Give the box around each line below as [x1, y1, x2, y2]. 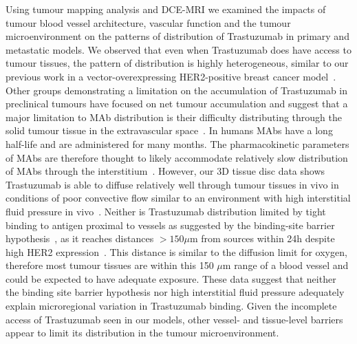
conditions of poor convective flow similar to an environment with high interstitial [6, 191, 351, 205]
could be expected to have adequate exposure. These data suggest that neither [6, 271, 336, 286]
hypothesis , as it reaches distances [6, 231, 154, 246]
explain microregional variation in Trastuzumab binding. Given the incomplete [6, 299, 337, 313]
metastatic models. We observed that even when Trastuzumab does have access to [6, 42, 351, 56]
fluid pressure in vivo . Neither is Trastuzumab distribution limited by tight [6, 204, 326, 218]
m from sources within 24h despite [189, 231, 335, 246]
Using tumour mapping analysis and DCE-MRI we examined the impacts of [6, 2, 326, 16]
